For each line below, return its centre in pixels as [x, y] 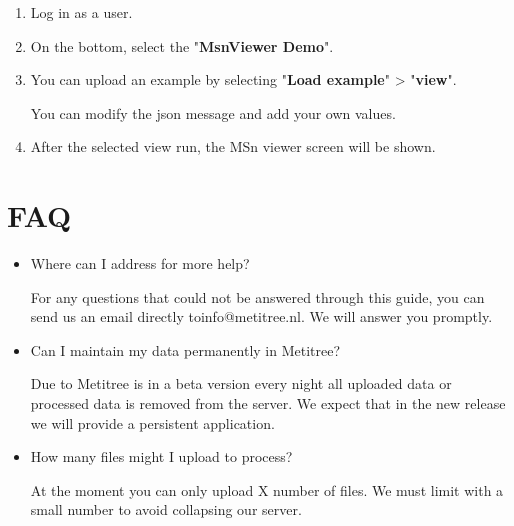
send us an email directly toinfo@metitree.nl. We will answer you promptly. [261, 316]
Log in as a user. [81, 12]
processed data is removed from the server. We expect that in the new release [268, 403]
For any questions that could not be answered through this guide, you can [257, 296]
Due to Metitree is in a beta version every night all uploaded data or [241, 383]
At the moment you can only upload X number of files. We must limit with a [267, 489]
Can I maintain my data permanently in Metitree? [185, 349]
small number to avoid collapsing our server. [166, 509]
